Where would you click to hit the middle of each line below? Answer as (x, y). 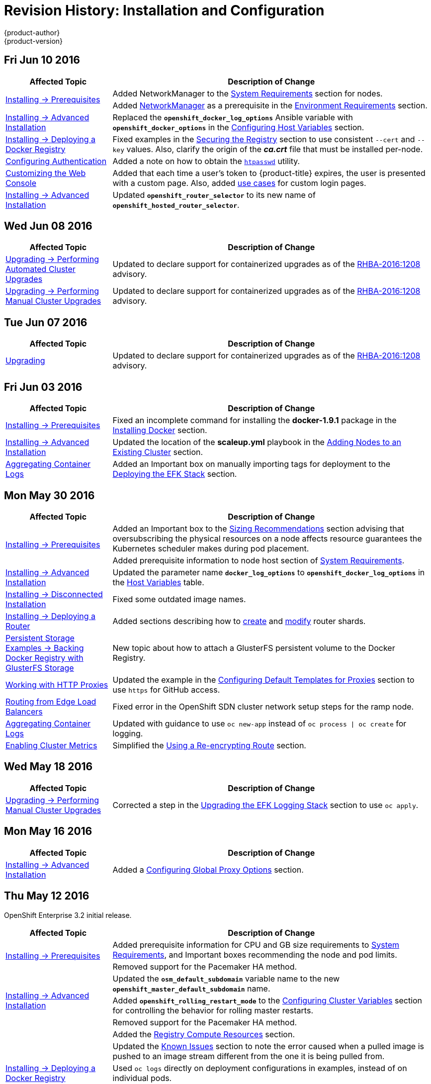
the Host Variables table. (158, 582)
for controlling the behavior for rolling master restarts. (213, 1010)
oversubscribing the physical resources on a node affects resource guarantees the (267, 538)
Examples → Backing (45, 648)
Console (21, 183)
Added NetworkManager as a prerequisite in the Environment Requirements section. (270, 105)
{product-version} (34, 41)
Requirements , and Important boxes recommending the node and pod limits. (255, 954)
